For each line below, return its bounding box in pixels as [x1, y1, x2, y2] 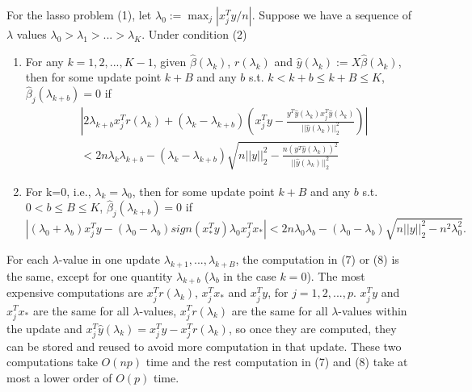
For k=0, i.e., [25, 182, 91, 199]
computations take [6, 353, 98, 370]
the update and [6, 319, 82, 336]
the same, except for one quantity [6, 267, 173, 284]
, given [153, 52, 187, 69]
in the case [223, 267, 276, 284]
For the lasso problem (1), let [6, 6, 152, 23]
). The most [306, 267, 365, 284]
